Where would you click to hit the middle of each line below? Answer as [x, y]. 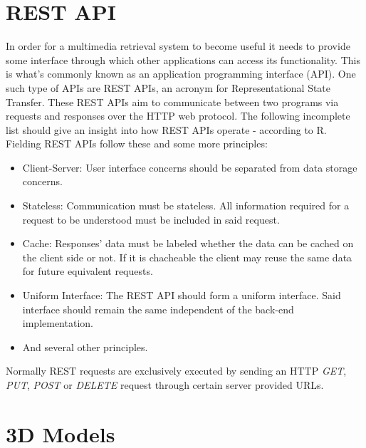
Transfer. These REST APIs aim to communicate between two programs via [172, 101]
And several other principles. [85, 347]
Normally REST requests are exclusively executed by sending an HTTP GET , [176, 371]
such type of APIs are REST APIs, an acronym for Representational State [168, 87]
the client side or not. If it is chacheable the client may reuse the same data [187, 257]
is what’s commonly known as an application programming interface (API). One [181, 74]
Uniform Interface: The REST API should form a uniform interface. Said [182, 295]
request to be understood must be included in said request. [151, 219]
